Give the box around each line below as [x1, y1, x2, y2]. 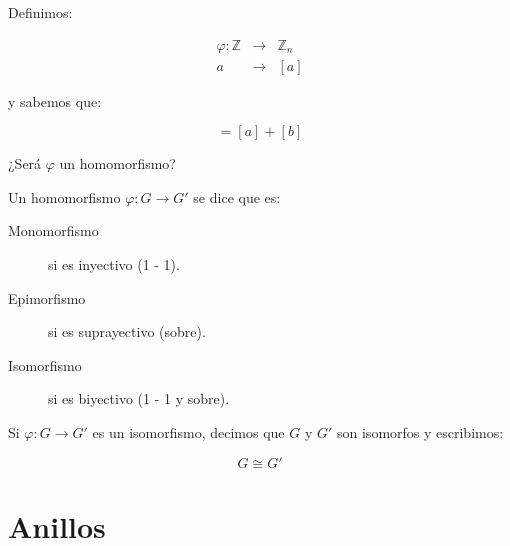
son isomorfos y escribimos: [337, 422, 504, 442]
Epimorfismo [8, 287, 86, 308]
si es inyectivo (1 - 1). [48, 254, 180, 275]
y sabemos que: [8, 90, 102, 111]
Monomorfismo [8, 220, 99, 241]
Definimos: [8, 2, 73, 22]
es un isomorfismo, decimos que [92, 422, 285, 442]
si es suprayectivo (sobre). [48, 321, 206, 342]
